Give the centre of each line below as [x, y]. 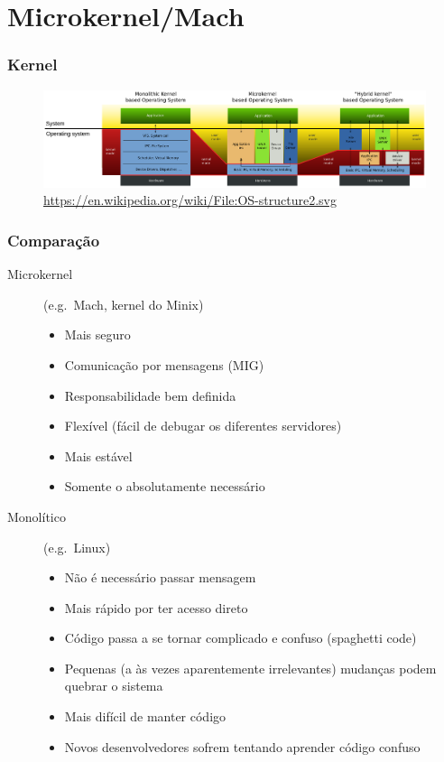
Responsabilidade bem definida [150, 395]
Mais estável [98, 455]
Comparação [54, 240]
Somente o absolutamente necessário [165, 486]
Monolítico [37, 516]
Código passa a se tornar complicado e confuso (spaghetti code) [240, 638]
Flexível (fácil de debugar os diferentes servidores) [203, 426]
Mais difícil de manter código [145, 716]
